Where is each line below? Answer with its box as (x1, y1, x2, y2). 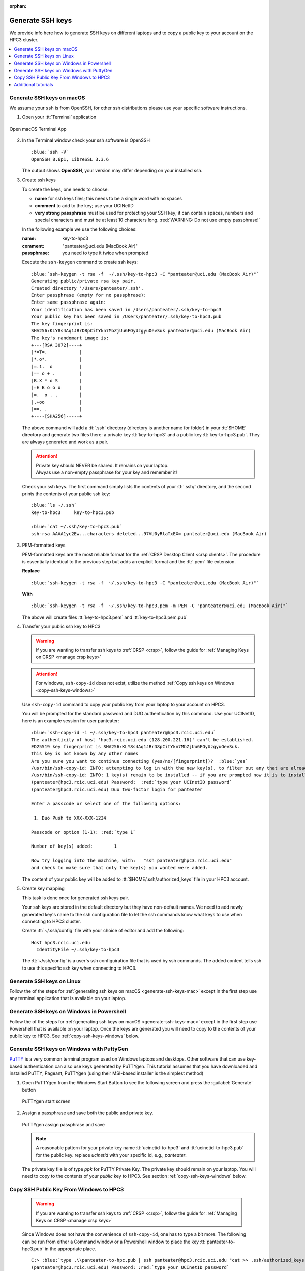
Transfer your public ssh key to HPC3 (22, 623, 101, 630)
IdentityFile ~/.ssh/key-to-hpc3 (36, 947, 120, 953)
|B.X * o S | (31, 378, 82, 383)
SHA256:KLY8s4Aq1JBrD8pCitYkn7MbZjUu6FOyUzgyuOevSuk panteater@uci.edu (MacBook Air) (31, 328, 251, 334)
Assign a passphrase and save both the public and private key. (22, 1110, 154, 1116)
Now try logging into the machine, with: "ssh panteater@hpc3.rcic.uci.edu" (31, 858, 232, 864)
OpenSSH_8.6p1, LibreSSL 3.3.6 (31, 156, 109, 162)
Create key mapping (22, 885, 65, 892)
